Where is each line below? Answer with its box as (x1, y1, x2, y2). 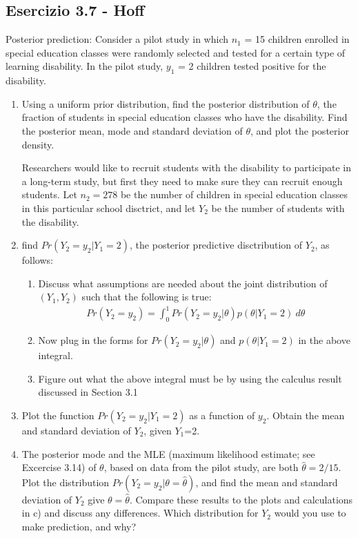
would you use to (274, 506, 346, 520)
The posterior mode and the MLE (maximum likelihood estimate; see (21, 446, 315, 461)
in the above (298, 333, 350, 347)
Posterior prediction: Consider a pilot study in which (6, 32, 229, 46)
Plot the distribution (21, 474, 110, 489)
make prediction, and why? (21, 519, 137, 533)
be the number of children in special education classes (120, 187, 348, 202)
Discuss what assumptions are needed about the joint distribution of (38, 276, 328, 290)
